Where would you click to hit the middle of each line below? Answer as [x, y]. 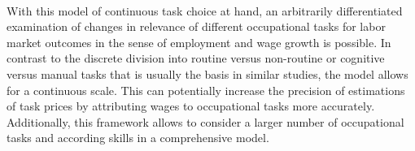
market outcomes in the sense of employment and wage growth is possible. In [199, 42]
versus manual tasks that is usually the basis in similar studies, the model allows [207, 73]
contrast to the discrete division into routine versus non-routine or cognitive [196, 58]
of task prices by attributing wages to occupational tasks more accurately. [191, 106]
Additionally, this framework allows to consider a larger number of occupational [205, 121]
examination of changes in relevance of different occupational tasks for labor [196, 26]
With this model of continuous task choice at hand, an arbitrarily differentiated [205, 10]
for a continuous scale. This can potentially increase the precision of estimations [206, 90]
